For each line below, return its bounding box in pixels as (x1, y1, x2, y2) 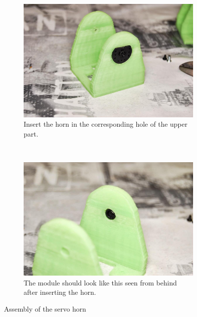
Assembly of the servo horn (4, 303, 86, 314)
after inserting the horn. (24, 287, 96, 297)
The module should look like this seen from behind (24, 277, 177, 287)
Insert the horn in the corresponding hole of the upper (24, 119, 188, 129)
